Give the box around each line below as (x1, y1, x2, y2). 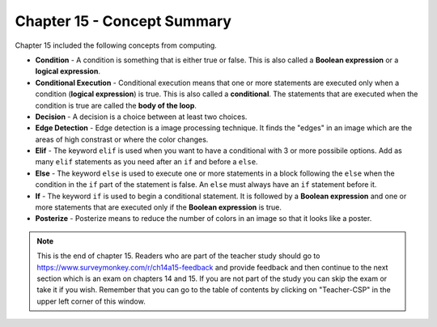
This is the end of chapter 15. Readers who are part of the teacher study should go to (36, 251, 320, 261)
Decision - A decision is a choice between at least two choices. (35, 112, 248, 121)
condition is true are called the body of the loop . (35, 100, 197, 110)
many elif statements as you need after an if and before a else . (35, 157, 258, 167)
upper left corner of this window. (36, 296, 146, 306)
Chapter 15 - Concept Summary (15, 12, 232, 30)
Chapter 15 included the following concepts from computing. (15, 40, 218, 50)
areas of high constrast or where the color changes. (35, 134, 209, 144)
